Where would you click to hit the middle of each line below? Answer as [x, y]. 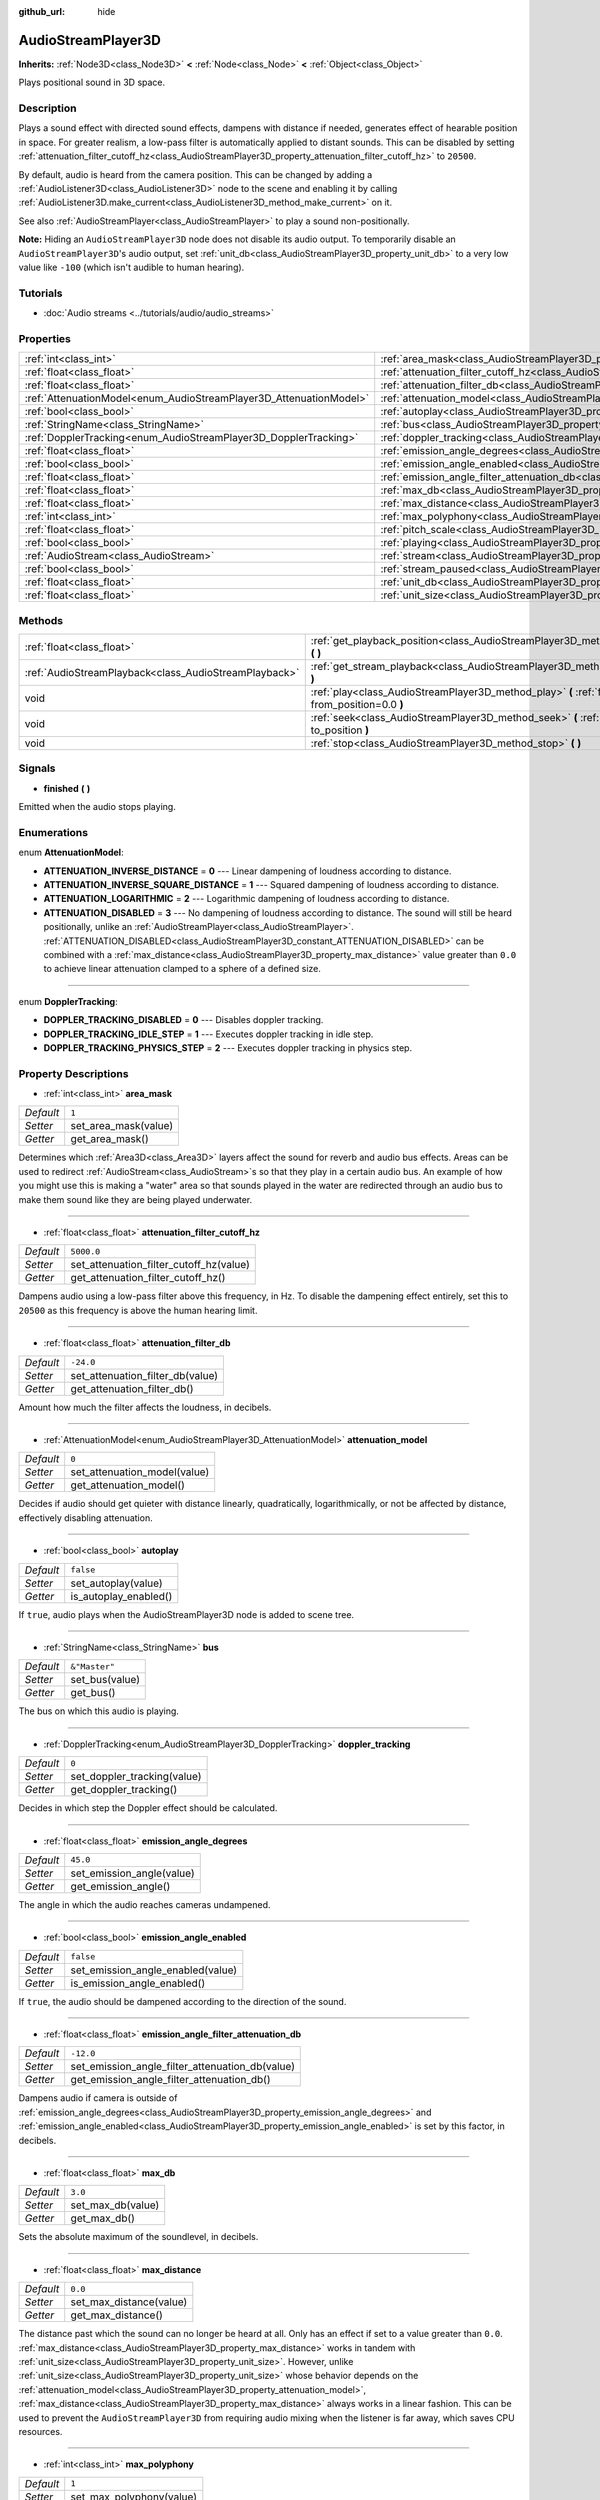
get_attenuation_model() [127, 1485]
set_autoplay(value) [116, 1583]
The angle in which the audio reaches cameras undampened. [144, 1904]
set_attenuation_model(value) [140, 1472]
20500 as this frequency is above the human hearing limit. [138, 1310]
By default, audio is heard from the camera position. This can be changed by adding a [195, 174]
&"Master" [92, 1666]
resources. [40, 2431]
